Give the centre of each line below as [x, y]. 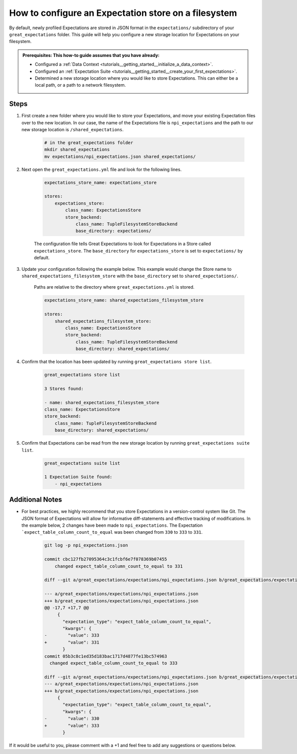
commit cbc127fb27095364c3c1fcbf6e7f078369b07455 [106, 559]
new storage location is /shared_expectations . [73, 129]
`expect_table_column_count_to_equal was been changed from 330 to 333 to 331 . [112, 532]
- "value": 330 [72, 719]
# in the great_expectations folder [89, 143]
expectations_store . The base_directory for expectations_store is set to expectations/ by [138, 251]
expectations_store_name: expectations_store [100, 182]
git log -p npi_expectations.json [86, 545]
